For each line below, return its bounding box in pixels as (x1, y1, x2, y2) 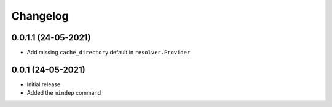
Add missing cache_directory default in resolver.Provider (26, 49, 191, 56)
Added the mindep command (26, 89, 101, 97)
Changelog (11, 9, 69, 23)
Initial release (26, 80, 61, 88)
